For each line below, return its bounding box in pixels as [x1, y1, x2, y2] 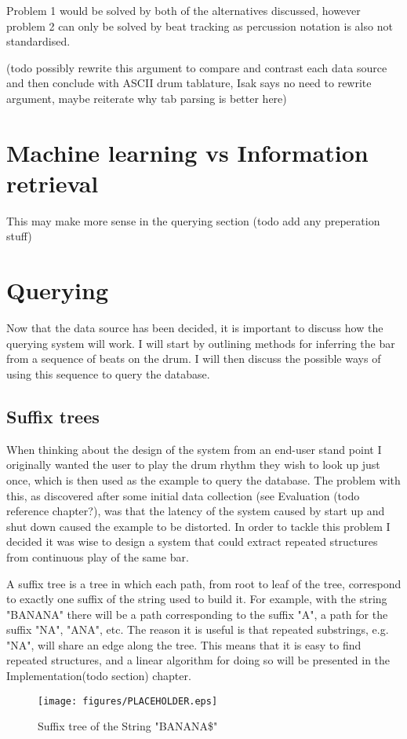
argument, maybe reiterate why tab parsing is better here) [6, 90, 287, 106]
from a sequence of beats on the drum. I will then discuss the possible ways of [6, 350, 381, 367]
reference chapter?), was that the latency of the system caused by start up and [6, 503, 385, 519]
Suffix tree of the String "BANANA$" [38, 718, 218, 734]
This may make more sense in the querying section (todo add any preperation [6, 212, 380, 229]
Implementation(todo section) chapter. [6, 668, 191, 684]
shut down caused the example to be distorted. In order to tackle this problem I [6, 518, 391, 534]
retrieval [6, 166, 99, 199]
